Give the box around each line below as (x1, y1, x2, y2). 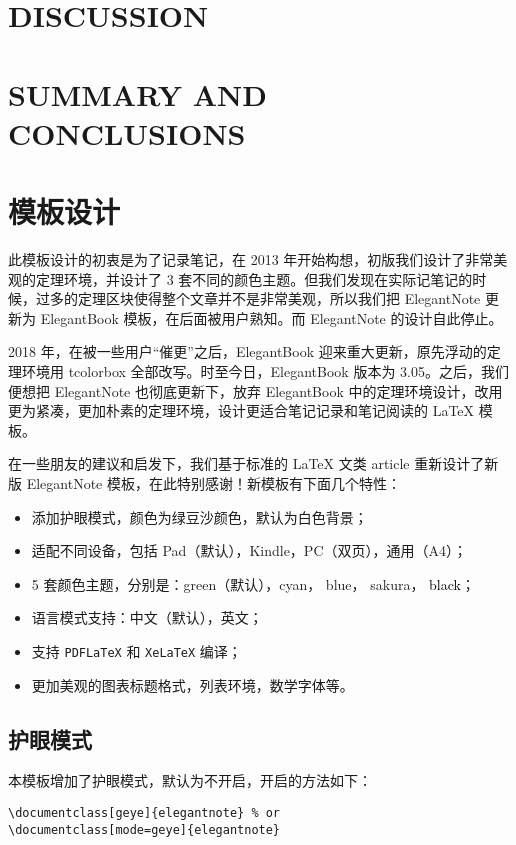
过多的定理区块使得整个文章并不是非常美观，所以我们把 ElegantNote (35, 288, 481, 309)
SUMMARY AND (8, 73, 267, 114)
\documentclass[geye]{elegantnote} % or (8, 806, 281, 821)
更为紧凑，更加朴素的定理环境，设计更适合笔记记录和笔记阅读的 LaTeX (8, 400, 475, 421)
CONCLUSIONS (8, 112, 246, 153)
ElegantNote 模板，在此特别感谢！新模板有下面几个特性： (26, 473, 401, 493)
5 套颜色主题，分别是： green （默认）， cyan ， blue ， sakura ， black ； (31, 573, 475, 594)
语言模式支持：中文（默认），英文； (31, 607, 263, 628)
